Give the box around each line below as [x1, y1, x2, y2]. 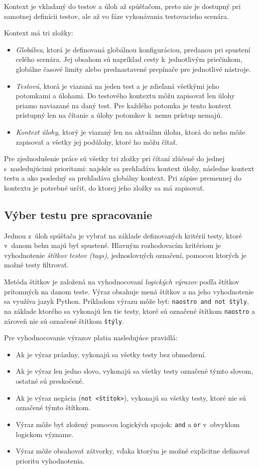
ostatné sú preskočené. [15, 376, 84, 386]
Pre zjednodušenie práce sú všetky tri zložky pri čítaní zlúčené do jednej [4, 153, 225, 164]
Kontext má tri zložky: [4, 27, 73, 38]
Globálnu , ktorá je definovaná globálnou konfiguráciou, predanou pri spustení [15, 44, 251, 54]
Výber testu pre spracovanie [4, 207, 152, 222]
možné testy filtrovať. [4, 259, 69, 270]
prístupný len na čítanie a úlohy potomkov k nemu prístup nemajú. [15, 110, 223, 120]
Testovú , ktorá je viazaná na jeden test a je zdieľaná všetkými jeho [15, 80, 220, 91]
